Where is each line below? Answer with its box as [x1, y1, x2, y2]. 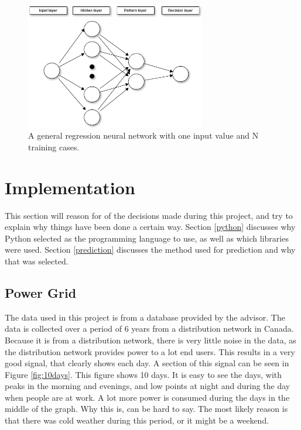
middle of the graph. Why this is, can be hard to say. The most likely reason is [5, 403, 288, 415]
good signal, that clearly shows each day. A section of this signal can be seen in [5, 357, 289, 369]
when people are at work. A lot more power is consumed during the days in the [5, 391, 290, 403]
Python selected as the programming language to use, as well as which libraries [5, 232, 289, 244]
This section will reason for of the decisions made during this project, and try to [5, 209, 293, 221]
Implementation [5, 175, 135, 199]
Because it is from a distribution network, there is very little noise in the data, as [5, 333, 296, 346]
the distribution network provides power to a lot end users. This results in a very [5, 345, 295, 357]
